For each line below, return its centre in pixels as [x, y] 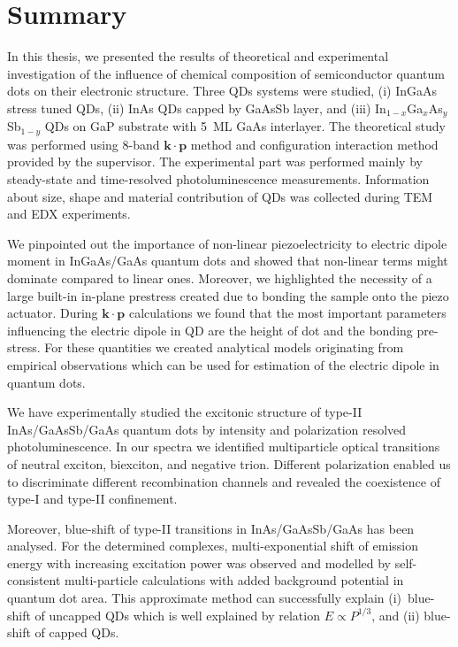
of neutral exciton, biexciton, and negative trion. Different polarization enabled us [229, 463]
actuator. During [53, 313]
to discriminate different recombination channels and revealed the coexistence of [224, 481]
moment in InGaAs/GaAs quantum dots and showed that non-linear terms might [228, 261]
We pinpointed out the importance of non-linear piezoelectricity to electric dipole [227, 243]
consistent [34, 580]
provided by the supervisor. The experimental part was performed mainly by [215, 162]
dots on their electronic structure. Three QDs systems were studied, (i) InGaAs [222, 91]
